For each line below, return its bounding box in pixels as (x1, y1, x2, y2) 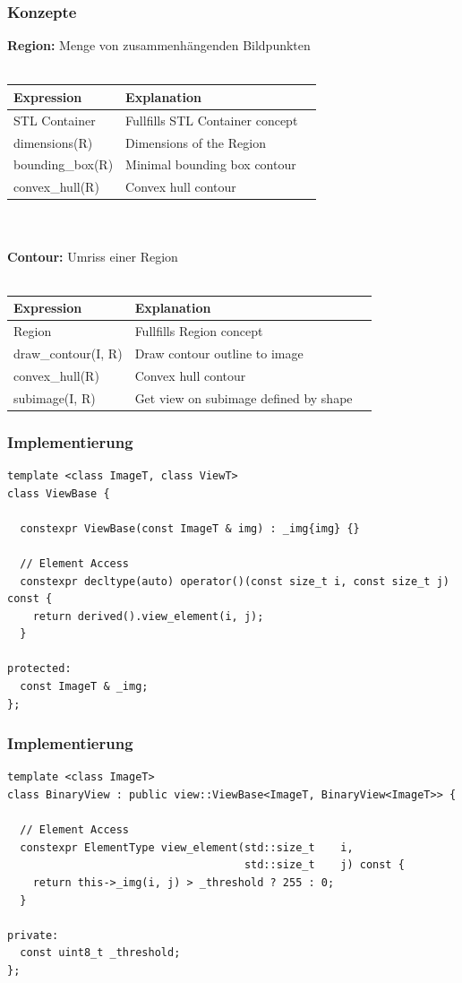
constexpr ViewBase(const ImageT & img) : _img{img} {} (20, 522, 360, 535)
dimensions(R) (13, 133, 93, 151)
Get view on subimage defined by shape (134, 388, 353, 407)
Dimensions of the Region (125, 133, 266, 151)
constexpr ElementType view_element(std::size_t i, (20, 841, 354, 854)
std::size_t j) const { (244, 858, 405, 872)
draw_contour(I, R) (13, 343, 123, 362)
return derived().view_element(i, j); (32, 609, 264, 623)
